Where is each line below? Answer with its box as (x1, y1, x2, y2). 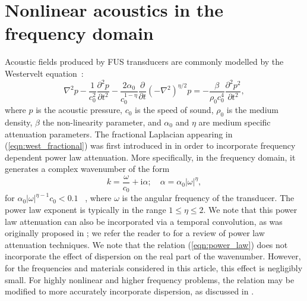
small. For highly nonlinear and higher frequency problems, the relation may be (5, 273, 295, 286)
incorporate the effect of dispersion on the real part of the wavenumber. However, (5, 250, 301, 262)
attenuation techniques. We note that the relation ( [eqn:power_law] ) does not (5, 238, 288, 250)
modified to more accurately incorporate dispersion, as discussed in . (5, 285, 254, 297)
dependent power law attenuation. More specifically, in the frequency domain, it (5, 150, 296, 163)
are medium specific (198, 115, 271, 128)
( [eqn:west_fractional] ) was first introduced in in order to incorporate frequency (5, 139, 296, 152)
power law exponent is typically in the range (5, 203, 166, 216)
